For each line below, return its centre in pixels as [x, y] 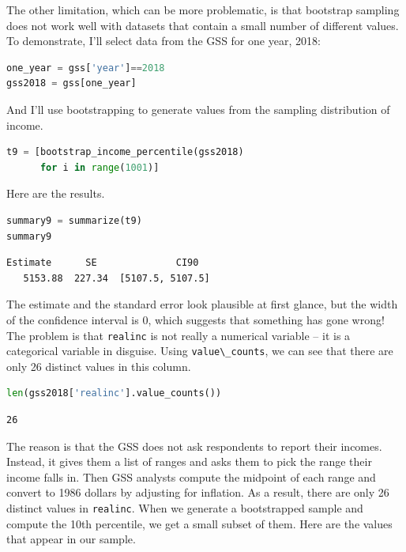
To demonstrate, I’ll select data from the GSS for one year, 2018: [164, 41]
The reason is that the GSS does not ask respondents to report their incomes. [194, 446]
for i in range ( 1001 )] [100, 167]
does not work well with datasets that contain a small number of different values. [203, 25]
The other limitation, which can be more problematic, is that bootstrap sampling [203, 9]
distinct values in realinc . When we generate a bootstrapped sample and [185, 507]
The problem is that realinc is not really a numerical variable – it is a [179, 335]
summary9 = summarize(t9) [74, 220]
